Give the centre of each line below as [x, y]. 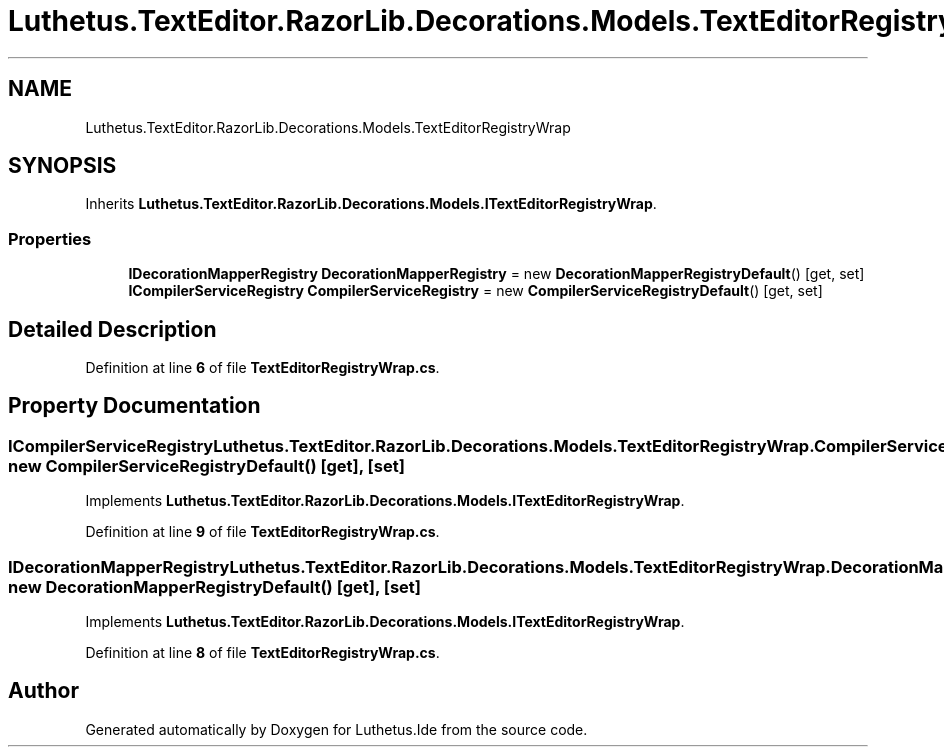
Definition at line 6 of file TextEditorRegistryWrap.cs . [262, 368]
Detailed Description [112, 329]
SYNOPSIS [62, 166]
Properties [50, 238]
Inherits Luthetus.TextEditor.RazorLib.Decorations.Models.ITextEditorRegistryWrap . [371, 204]
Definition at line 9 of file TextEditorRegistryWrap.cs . [262, 532]
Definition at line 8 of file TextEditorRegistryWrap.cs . [262, 652]
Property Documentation [134, 406]
